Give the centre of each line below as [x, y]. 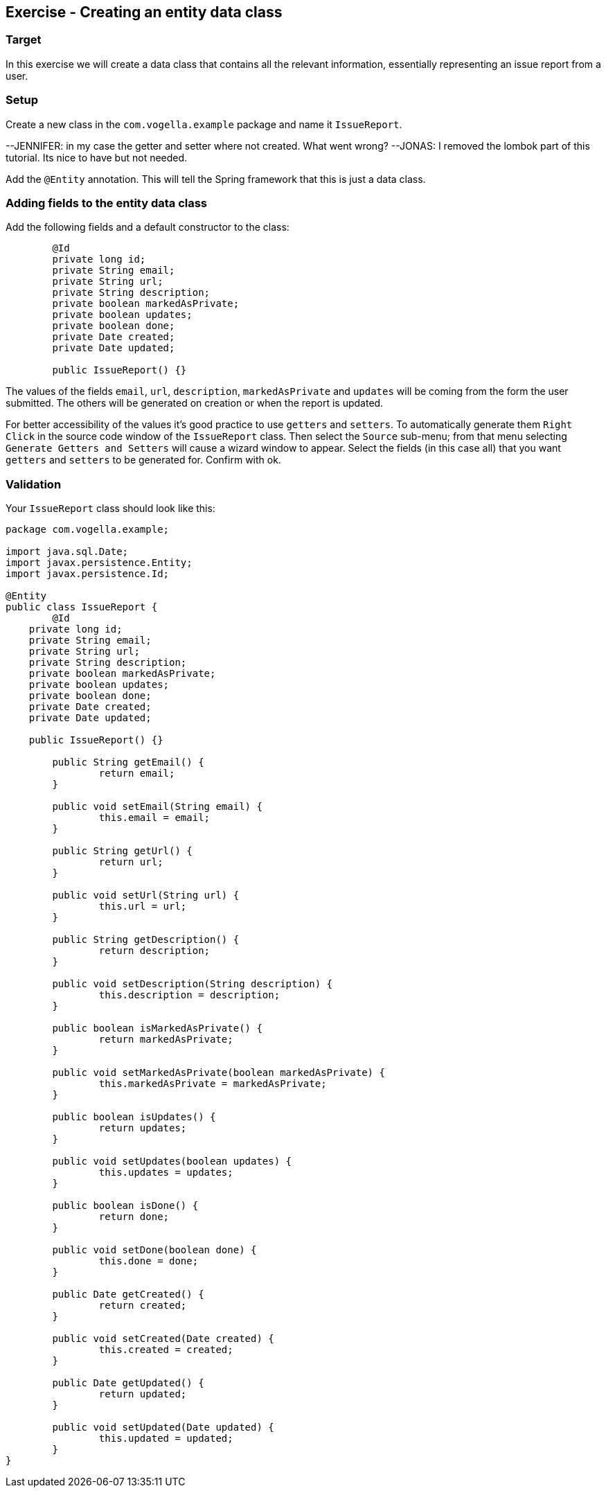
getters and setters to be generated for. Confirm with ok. [143, 460]
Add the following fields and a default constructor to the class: [148, 227]
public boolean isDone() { [125, 1206]
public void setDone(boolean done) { [154, 1250]
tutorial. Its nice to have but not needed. [97, 157]
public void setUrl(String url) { [146, 895]
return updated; [143, 1394]
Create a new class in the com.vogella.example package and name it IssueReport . [204, 124]
